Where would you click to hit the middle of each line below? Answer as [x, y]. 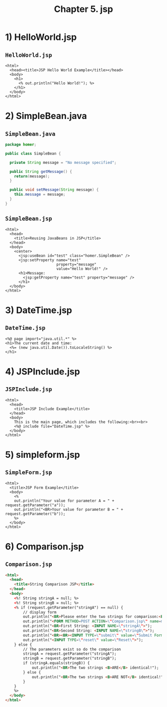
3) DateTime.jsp [39, 310]
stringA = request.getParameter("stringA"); [70, 654]
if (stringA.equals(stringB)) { [57, 663]
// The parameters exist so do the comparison [72, 649]
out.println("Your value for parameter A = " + [64, 501]
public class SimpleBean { [33, 153]
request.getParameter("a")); [35, 505]
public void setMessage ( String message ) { [54, 190]
